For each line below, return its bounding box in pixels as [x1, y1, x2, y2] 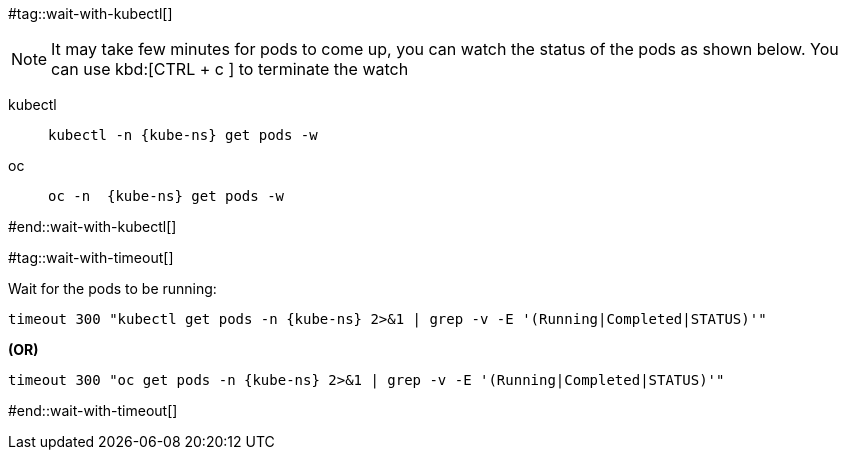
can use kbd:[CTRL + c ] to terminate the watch [51, 59, 409, 79]
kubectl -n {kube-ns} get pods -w [48, 127, 318, 143]
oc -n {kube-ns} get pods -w [48, 188, 285, 204]
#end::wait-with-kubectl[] [8, 218, 177, 235]
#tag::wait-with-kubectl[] [8, 5, 173, 22]
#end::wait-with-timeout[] [8, 402, 178, 419]
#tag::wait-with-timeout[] [8, 249, 174, 266]
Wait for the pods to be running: [8, 280, 217, 297]
